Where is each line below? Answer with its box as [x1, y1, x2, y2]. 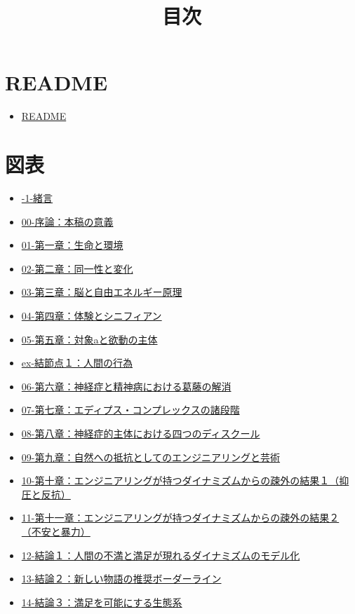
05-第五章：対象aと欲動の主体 [21, 332, 158, 346]
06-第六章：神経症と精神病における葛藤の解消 [21, 378, 232, 393]
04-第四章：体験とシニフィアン [21, 308, 162, 322]
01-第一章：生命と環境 [21, 238, 123, 252]
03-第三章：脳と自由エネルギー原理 [21, 285, 182, 299]
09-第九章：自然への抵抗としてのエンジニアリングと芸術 [21, 449, 281, 464]
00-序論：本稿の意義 [21, 214, 114, 228]
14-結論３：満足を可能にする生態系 [21, 594, 182, 609]
